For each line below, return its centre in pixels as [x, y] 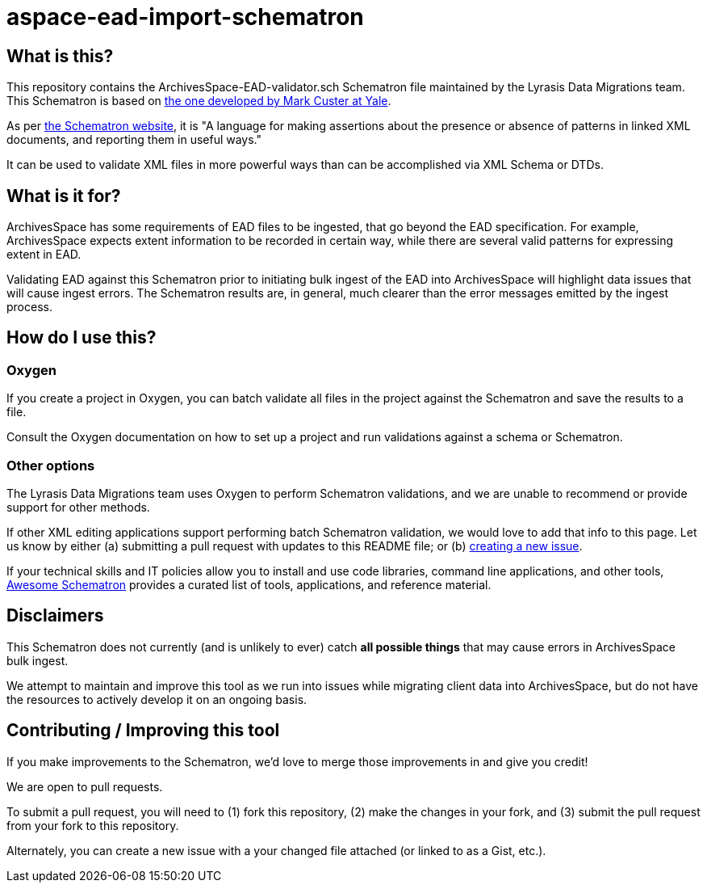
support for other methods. [78, 507]
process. [29, 307]
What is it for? [64, 196]
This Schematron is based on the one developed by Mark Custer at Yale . [199, 101]
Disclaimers [55, 616]
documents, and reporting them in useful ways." [134, 140]
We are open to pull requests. [85, 786]
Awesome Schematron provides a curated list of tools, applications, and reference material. [249, 584]
